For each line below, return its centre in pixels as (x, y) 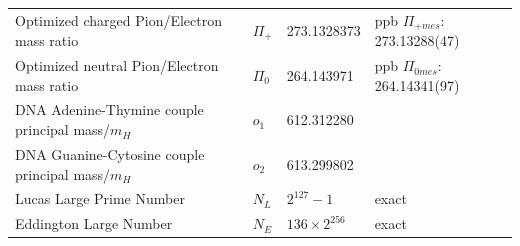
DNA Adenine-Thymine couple (109, 109)
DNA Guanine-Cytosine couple (110, 153)
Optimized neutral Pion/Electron (117, 65)
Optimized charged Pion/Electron (118, 20)
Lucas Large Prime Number (100, 198)
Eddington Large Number (94, 223)
